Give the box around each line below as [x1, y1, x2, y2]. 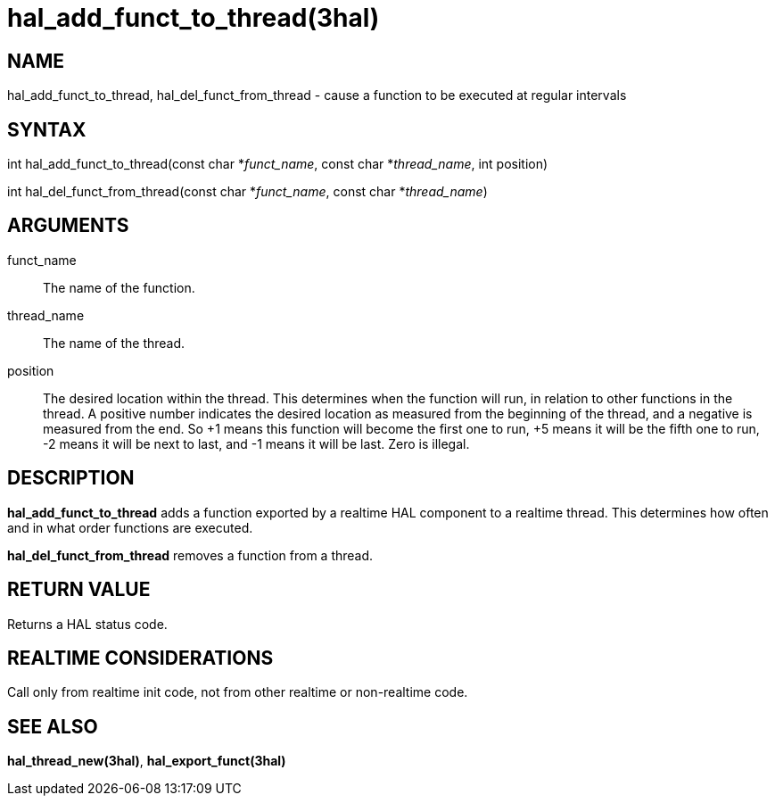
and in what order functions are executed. [7, 519, 253, 535]
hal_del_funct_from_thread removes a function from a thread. [7, 547, 374, 563]
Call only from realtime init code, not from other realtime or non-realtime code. [7, 684, 468, 700]
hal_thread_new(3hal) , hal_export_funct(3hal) [7, 753, 286, 769]
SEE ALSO [7, 715, 98, 738]
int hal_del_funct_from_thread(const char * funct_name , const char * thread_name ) [7, 184, 488, 200]
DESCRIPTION [7, 467, 135, 490]
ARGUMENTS [7, 214, 129, 237]
